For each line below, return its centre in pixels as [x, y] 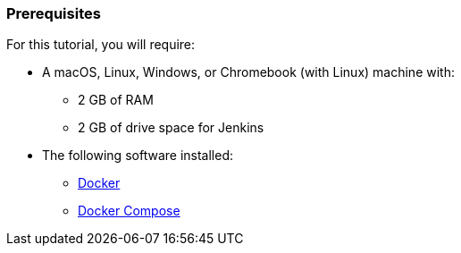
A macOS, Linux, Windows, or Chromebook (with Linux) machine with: [248, 72]
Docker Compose [129, 211]
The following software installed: [138, 156]
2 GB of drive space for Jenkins [171, 128]
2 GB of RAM [116, 100]
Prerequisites [54, 13]
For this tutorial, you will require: [101, 45]
